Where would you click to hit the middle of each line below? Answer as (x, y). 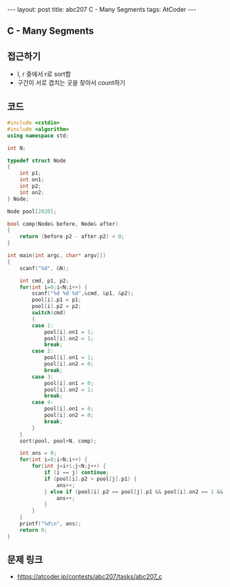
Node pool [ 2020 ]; (32, 212)
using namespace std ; (38, 136)
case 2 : (43, 351)
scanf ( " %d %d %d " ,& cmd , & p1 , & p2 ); (83, 293)
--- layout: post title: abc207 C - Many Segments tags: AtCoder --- (102, 9)
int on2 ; (32, 192)
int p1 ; (30, 174)
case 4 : (43, 402)
